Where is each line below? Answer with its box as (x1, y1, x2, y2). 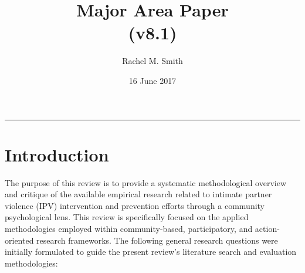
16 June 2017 (128, 74, 177, 86)
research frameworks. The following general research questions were (36, 234, 278, 246)
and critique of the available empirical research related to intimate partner (5, 188, 272, 200)
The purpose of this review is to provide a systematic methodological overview (5, 176, 287, 188)
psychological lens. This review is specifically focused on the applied (5, 211, 249, 223)
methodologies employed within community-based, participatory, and (5, 223, 253, 234)
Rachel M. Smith (122, 55, 183, 67)
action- (255, 223, 280, 234)
